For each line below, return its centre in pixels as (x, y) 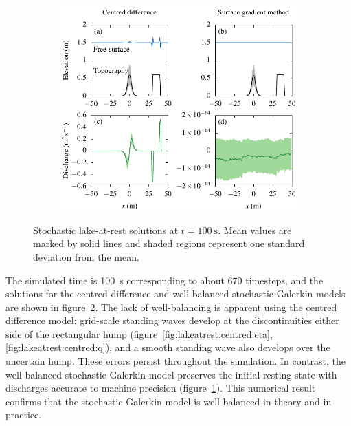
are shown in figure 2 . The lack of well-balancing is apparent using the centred (171, 307)
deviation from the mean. (86, 256)
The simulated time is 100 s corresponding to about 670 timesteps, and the (165, 280)
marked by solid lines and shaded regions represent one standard (169, 243)
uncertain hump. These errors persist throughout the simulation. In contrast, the (176, 361)
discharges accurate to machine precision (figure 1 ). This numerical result (161, 388)
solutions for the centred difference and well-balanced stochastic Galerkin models (175, 294)
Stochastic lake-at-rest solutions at (106, 230)
